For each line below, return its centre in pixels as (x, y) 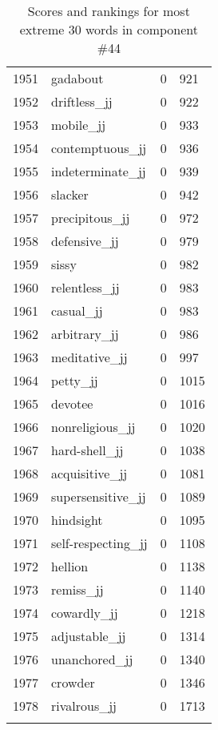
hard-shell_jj (87, 450)
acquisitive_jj (89, 473)
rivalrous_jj (84, 706)
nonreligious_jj (93, 427)
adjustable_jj (89, 636)
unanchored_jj (92, 659)
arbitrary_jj (85, 334)
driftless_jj (82, 101)
